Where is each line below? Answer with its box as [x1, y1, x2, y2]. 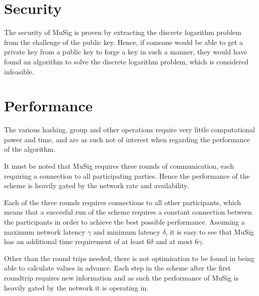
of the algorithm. [4, 144, 56, 154]
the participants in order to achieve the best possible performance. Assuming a [4, 216, 245, 227]
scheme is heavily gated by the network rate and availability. [4, 180, 189, 191]
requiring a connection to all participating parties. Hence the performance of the [4, 170, 250, 181]
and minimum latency [93, 226, 160, 237]
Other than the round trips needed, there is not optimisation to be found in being [4, 253, 255, 263]
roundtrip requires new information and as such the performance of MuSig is [4, 272, 239, 283]
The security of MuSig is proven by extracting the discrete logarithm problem [4, 27, 242, 37]
